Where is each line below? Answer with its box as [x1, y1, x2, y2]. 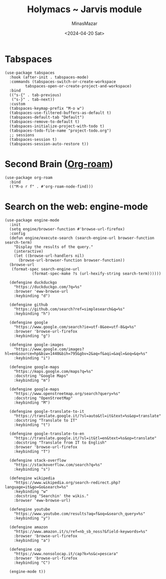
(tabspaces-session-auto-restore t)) [9, 141, 89, 146]
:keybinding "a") [14, 538, 51, 543]
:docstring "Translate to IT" [14, 418, 78, 423]
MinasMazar [71, 20, 98, 26]
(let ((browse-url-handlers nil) [14, 253, 85, 258]
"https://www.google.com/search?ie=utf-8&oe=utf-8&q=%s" [14, 324, 137, 329]
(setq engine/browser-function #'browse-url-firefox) [9, 226, 125, 232]
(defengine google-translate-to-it [9, 409, 85, 414]
